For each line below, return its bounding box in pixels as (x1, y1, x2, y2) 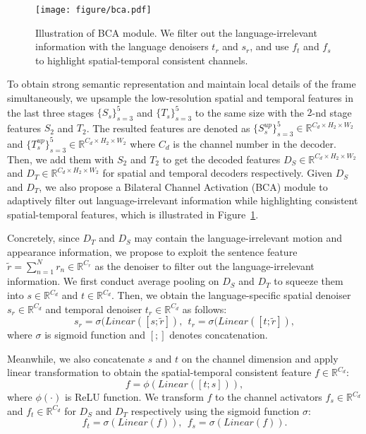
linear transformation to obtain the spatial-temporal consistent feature (7, 365, 312, 380)
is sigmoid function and (44, 327, 146, 342)
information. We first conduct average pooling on (7, 274, 219, 288)
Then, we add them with (7, 151, 114, 166)
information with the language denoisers (35, 39, 209, 54)
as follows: (182, 301, 227, 316)
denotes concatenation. (169, 327, 268, 342)
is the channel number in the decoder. (173, 136, 336, 151)
